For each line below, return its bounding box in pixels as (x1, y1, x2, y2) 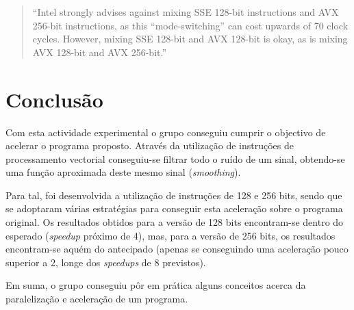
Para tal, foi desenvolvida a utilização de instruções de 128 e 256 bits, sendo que (5, 188, 342, 202)
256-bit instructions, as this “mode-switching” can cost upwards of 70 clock (32, 18, 349, 32)
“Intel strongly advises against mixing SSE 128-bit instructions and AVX (32, 5, 339, 18)
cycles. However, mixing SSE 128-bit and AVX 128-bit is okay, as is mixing (32, 31, 348, 46)
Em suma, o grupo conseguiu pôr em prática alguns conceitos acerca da (5, 278, 306, 292)
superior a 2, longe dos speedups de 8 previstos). (5, 255, 206, 269)
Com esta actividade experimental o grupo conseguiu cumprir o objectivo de (5, 125, 326, 139)
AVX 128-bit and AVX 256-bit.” (32, 44, 167, 59)
